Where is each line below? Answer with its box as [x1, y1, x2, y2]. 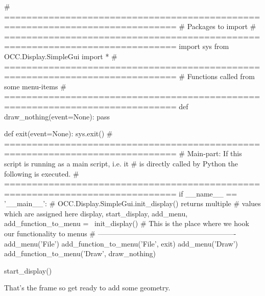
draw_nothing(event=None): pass [4, 111, 110, 121]
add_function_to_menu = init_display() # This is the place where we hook [4, 218, 249, 229]
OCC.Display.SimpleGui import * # [4, 51, 117, 61]
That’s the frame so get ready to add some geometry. [4, 282, 171, 293]
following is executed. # [4, 168, 79, 179]
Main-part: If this [187, 148, 242, 159]
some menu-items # [4, 81, 66, 91]
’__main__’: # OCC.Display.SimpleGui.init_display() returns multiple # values [4, 198, 261, 209]
